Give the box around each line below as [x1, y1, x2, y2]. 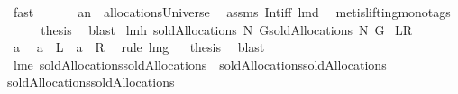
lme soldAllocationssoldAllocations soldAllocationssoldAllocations [13, 55, 387, 73]
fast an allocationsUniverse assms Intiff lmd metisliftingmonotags [13, 3, 451, 21]
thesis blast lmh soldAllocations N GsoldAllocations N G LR [41, 20, 413, 38]
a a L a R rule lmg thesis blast [13, 38, 265, 56]
